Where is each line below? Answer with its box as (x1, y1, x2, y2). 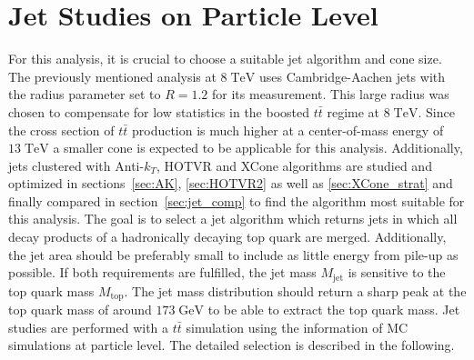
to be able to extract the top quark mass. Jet (207, 300, 460, 319)
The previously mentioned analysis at (8, 66, 217, 85)
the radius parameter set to (8, 85, 161, 104)
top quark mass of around (8, 300, 152, 319)
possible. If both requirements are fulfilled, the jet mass (8, 263, 317, 282)
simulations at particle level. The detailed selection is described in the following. (8, 335, 455, 355)
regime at (327, 102, 380, 121)
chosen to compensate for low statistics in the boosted (8, 102, 310, 121)
